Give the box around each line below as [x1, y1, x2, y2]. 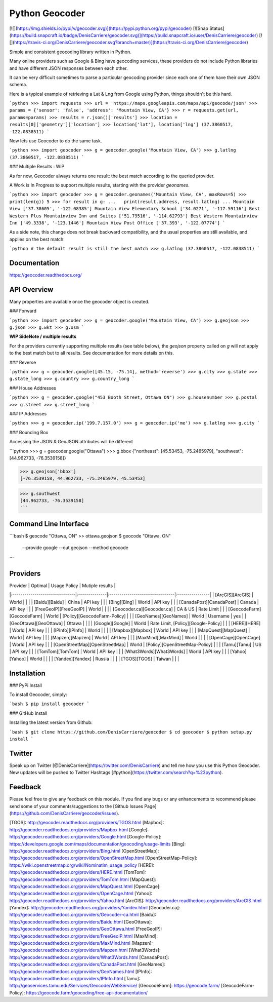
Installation [9, 669, 45, 677]
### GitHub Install [9, 710, 48, 716]
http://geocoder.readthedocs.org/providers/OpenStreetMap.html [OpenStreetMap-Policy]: [9, 855, 198, 861]
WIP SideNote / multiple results [9, 333, 77, 339]
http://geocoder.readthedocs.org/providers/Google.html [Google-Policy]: [9, 834, 162, 840]
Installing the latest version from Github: [9, 719, 93, 725]
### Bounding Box [9, 429, 49, 435]
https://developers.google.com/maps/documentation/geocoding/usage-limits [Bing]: [9, 841, 186, 847]
